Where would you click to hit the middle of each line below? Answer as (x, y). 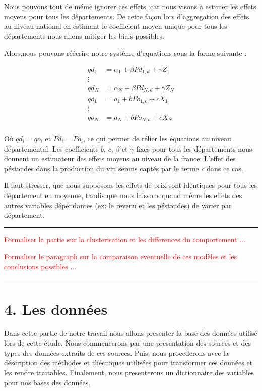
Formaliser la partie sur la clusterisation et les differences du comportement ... (125, 239)
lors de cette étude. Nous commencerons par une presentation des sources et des (127, 343)
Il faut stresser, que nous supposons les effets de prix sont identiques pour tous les (131, 185)
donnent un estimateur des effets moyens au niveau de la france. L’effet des (120, 158)
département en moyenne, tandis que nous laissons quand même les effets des (123, 195)
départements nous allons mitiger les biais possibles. (84, 36)
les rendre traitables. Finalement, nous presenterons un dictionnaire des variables (129, 373)
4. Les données (56, 308)
